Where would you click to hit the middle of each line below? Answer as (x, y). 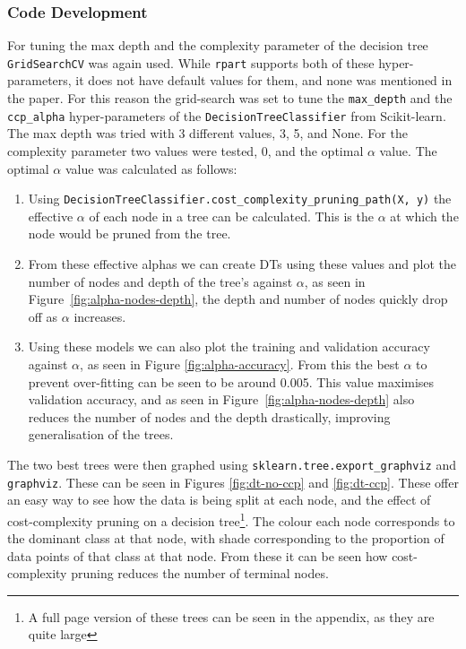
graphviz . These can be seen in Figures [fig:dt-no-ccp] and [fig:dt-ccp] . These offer (233, 482)
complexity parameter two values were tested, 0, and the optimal (186, 150)
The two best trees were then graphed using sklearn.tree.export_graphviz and (232, 464)
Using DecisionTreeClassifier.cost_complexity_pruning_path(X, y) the (240, 199)
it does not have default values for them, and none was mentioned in (264, 80)
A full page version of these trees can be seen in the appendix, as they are (231, 616)
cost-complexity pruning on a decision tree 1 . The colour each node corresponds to (231, 519)
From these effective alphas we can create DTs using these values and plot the (242, 264)
